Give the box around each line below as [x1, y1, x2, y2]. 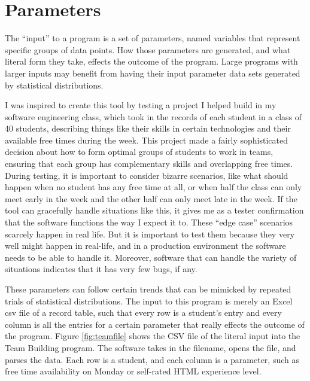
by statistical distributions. [5, 78, 104, 91]
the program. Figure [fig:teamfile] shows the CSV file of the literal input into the [5, 330, 300, 342]
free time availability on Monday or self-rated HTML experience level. [5, 365, 262, 377]
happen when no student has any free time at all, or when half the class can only [5, 181, 302, 193]
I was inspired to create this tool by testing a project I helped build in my [5, 99, 276, 111]
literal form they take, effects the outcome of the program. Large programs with [5, 55, 298, 68]
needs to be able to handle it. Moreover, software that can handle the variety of [5, 251, 297, 263]
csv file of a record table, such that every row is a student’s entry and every [5, 306, 282, 319]
